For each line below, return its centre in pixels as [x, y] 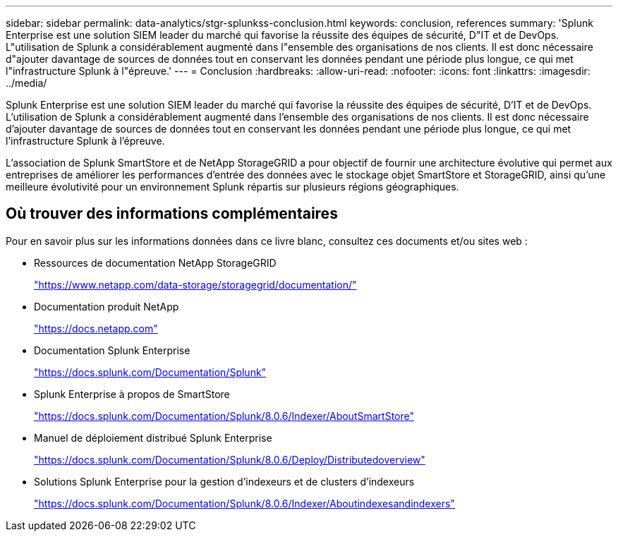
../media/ [26, 83]
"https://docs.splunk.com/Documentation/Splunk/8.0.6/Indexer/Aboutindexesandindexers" [244, 503]
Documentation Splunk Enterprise [112, 350]
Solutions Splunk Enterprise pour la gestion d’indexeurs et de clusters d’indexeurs [224, 481]
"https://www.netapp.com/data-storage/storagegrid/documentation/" [195, 284]
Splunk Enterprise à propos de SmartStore [132, 394]
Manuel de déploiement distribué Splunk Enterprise [153, 438]
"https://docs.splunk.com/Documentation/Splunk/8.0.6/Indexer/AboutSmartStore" [224, 416]
